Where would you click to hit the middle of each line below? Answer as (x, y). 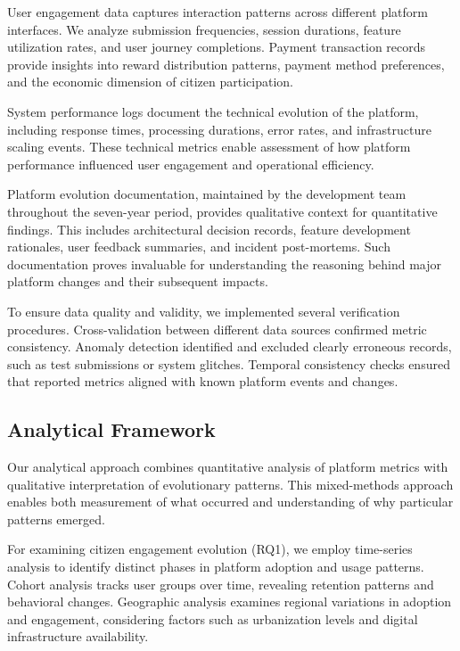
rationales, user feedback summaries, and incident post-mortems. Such (199, 247)
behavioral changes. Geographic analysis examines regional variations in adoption (230, 602)
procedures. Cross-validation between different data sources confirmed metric (217, 329)
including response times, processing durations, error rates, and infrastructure (219, 129)
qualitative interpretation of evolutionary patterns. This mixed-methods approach (230, 484)
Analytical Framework (111, 429)
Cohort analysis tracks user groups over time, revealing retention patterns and (221, 584)
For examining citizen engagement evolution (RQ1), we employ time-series (210, 549)
